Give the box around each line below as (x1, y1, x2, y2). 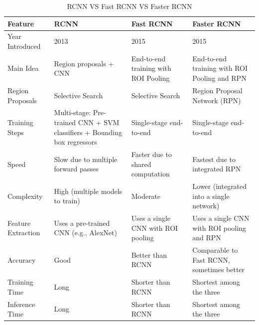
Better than (131, 249, 167, 260)
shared (131, 159, 151, 169)
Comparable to (192, 245, 238, 255)
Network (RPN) (192, 95, 241, 105)
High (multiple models (54, 185, 123, 196)
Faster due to (131, 149, 172, 159)
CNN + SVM (78, 117, 120, 127)
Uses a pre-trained (54, 217, 110, 228)
